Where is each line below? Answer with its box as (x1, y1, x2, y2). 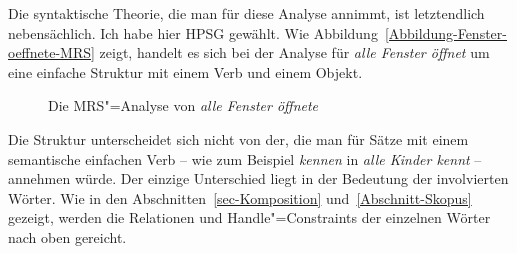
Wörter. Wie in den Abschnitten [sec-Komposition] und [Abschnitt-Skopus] (8, 187, 472, 208)
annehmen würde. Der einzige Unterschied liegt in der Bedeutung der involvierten (8, 168, 509, 189)
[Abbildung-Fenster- (384, 22, 507, 43)
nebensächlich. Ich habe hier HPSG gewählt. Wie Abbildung (8, 22, 378, 43)
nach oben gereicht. (8, 226, 127, 247)
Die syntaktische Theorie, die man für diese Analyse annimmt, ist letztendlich (8, 3, 485, 23)
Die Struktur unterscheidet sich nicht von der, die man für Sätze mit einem (8, 128, 469, 149)
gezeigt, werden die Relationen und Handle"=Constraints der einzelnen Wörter (8, 207, 491, 228)
